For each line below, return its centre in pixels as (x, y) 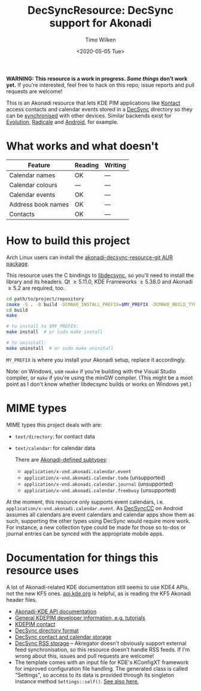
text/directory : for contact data (55, 436)
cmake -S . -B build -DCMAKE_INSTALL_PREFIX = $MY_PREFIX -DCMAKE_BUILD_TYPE (103, 305)
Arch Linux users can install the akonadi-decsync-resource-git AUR (90, 257)
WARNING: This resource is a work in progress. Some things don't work (97, 78)
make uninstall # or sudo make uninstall (60, 348)
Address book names (39, 204)
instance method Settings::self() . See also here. (77, 681)
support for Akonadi (100, 23)
